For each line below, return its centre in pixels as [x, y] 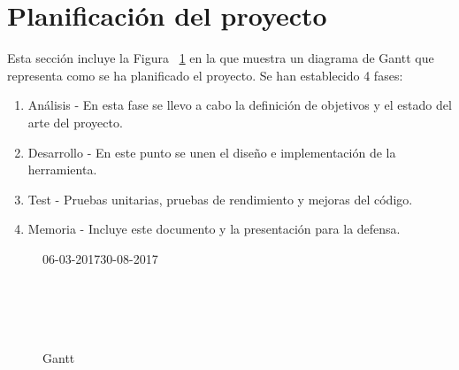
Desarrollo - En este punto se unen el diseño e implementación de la [212, 152]
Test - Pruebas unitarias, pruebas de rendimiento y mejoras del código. [220, 199]
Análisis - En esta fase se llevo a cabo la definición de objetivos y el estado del [240, 105]
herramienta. [62, 170]
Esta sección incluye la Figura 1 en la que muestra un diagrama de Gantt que [221, 58]
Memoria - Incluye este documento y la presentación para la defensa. [214, 229]
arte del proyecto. [75, 122]
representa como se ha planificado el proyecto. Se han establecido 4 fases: [205, 75]
